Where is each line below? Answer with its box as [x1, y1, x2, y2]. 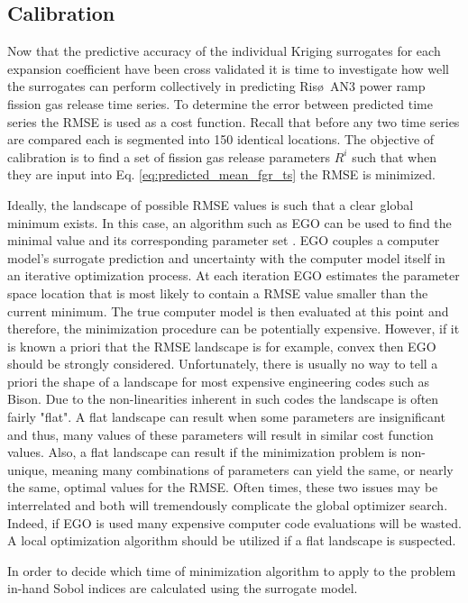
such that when [352, 147, 436, 166]
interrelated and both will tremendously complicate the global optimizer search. [7, 496, 448, 515]
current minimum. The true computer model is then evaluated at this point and [7, 301, 449, 320]
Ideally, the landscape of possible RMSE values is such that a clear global [7, 195, 414, 214]
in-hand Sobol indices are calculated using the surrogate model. [7, 579, 358, 598]
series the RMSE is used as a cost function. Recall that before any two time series [7, 112, 460, 131]
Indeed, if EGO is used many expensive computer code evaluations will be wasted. [7, 513, 462, 532]
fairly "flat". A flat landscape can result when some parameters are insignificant [7, 407, 445, 426]
